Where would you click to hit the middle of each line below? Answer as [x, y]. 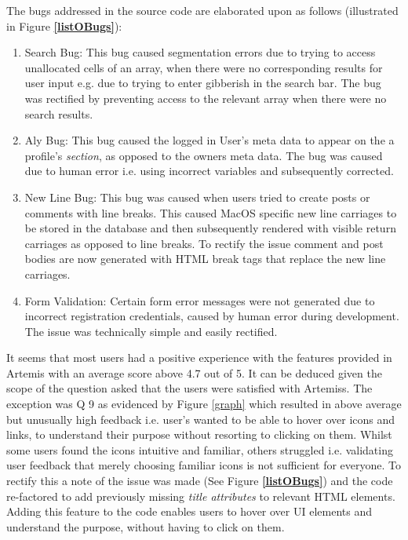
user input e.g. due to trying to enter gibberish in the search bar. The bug [203, 83]
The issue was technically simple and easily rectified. [151, 331]
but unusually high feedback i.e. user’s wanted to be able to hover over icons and [201, 419]
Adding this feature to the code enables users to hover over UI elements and [189, 511]
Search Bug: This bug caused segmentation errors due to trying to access [200, 52]
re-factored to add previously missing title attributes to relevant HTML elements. [201, 496]
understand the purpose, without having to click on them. [146, 526]
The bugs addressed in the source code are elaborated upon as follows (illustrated [202, 10]
